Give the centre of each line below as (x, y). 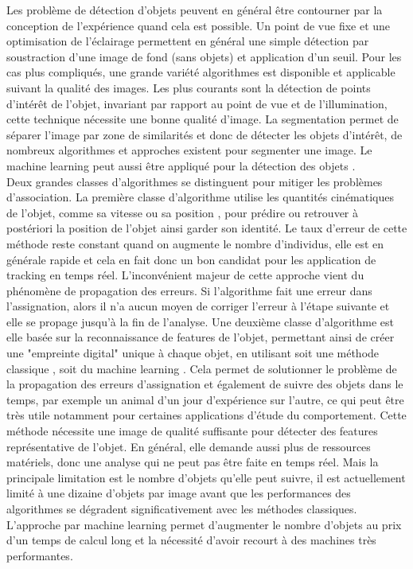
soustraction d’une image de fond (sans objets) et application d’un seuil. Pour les (204, 56)
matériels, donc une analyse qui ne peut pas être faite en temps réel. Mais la (193, 462)
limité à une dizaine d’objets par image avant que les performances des (179, 493)
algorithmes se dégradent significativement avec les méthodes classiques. (182, 509)
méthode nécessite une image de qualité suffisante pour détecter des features (192, 431)
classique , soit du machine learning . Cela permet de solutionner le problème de (202, 368)
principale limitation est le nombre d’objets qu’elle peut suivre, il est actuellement (206, 477)
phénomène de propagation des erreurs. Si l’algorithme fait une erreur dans (189, 290)
